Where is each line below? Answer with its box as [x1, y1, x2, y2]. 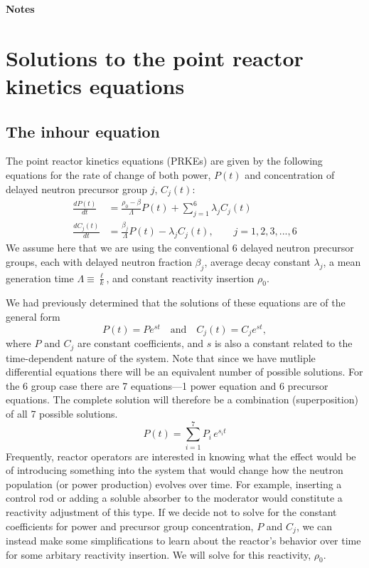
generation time [6, 270, 74, 285]
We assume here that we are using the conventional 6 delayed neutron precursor [6, 240, 354, 255]
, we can [296, 518, 333, 533]
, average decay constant [204, 254, 311, 269]
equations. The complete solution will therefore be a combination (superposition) [6, 392, 358, 407]
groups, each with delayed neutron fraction [6, 254, 192, 269]
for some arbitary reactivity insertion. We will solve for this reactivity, [6, 547, 311, 562]
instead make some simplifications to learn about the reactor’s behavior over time [6, 533, 361, 548]
